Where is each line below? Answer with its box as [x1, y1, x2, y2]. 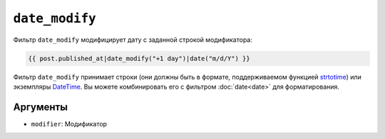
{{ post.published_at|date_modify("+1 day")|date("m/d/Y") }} [28, 54, 250, 62]
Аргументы [13, 101, 68, 113]
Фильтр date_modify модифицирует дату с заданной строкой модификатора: [13, 35, 252, 44]
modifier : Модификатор [31, 119, 107, 128]
